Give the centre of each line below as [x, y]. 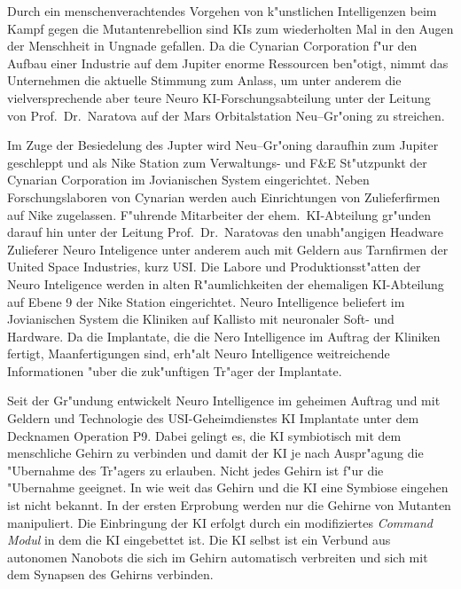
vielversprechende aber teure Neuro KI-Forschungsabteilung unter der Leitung [219, 97]
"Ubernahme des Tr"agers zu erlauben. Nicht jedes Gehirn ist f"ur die [195, 470]
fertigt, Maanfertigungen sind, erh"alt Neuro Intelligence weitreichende [199, 353]
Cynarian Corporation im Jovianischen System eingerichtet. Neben [188, 180]
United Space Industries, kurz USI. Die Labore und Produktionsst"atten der [214, 267]
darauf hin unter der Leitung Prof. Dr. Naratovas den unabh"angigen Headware [225, 232]
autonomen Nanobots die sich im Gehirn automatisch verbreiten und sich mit [218, 557]
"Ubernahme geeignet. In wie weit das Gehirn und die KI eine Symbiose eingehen [228, 487]
